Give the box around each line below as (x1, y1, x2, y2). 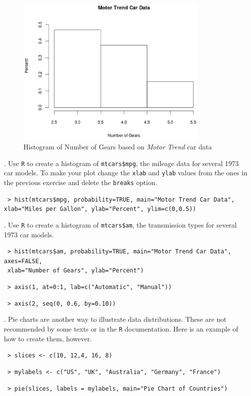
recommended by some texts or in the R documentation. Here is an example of (4, 323, 238, 333)
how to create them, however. (4, 333, 92, 343)
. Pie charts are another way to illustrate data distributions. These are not (4, 314, 227, 324)
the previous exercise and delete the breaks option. (4, 177, 157, 187)
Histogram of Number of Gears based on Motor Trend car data (23, 141, 212, 151)
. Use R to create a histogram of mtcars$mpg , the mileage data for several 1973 (4, 158, 239, 168)
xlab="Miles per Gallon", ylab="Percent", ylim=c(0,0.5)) (4, 206, 196, 213)
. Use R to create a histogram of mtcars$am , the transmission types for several (4, 219, 237, 229)
